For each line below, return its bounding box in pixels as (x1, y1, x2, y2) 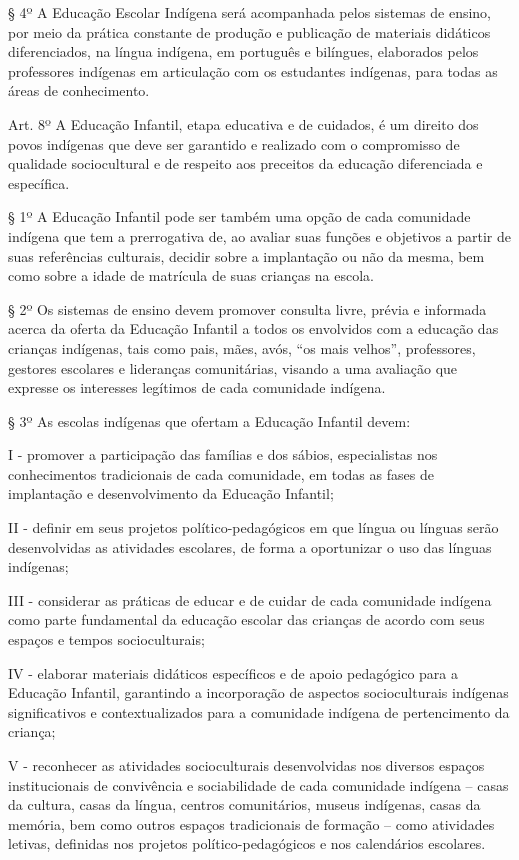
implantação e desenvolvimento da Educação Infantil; (8, 483, 334, 504)
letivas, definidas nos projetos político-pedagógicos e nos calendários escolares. (8, 833, 486, 854)
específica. (8, 172, 70, 193)
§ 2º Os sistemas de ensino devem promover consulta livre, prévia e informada (8, 298, 487, 319)
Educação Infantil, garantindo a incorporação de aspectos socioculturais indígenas (8, 682, 509, 703)
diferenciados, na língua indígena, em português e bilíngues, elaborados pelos (8, 41, 479, 62)
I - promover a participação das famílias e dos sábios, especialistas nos (8, 444, 438, 465)
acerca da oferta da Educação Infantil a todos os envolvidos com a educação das (8, 318, 499, 339)
